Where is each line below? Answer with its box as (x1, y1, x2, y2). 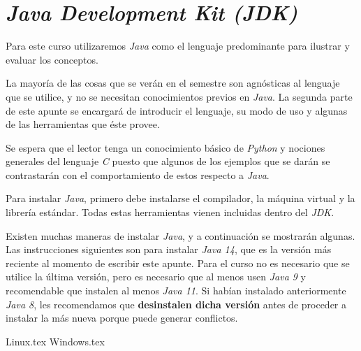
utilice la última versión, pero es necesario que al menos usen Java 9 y (6, 269, 307, 284)
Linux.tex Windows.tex (6, 334, 105, 348)
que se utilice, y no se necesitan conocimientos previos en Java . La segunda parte (6, 89, 353, 103)
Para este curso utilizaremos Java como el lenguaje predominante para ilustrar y (6, 38, 350, 53)
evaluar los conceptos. (6, 52, 98, 66)
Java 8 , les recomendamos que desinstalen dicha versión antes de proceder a (6, 296, 347, 311)
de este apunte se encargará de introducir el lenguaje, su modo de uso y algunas (6, 103, 348, 117)
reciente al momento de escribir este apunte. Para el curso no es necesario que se (6, 255, 350, 270)
